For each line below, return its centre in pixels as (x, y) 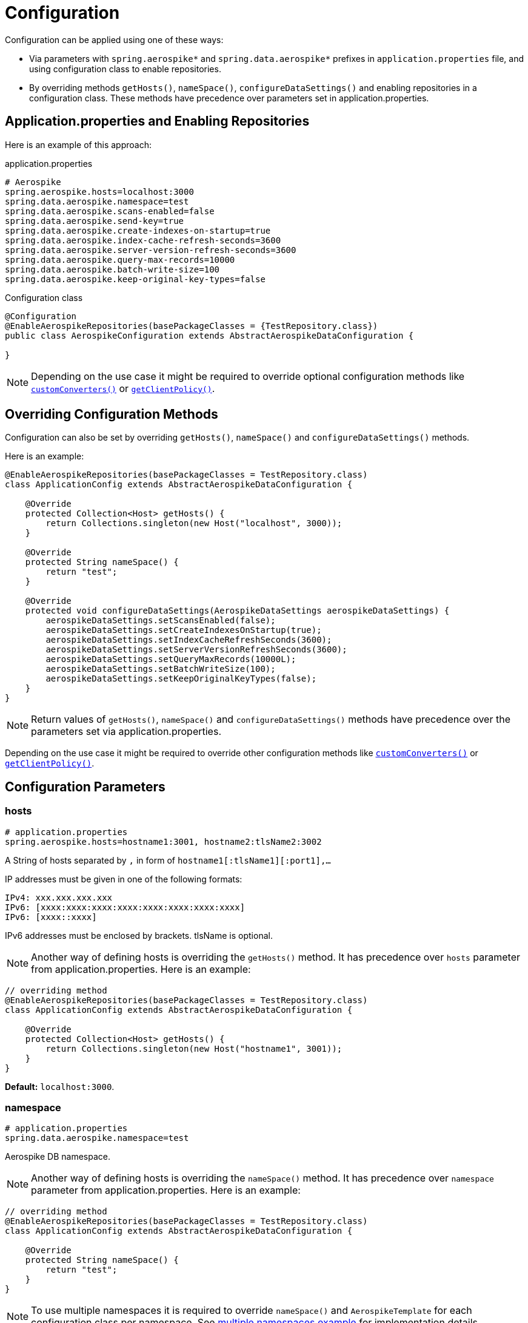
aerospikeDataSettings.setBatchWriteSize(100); (161, 669)
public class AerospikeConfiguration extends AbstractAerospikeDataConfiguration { (209, 335)
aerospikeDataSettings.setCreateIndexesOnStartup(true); (184, 630)
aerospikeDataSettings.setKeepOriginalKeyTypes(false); (181, 679)
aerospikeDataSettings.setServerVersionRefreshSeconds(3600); (196, 650)
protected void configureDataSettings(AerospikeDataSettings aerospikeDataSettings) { (237, 611)
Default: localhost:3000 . (60, 1086)
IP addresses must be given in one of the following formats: (124, 879)
